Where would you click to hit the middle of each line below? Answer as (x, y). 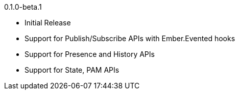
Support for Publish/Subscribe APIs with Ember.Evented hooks (130, 38)
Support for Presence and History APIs (90, 54)
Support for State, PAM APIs (72, 70)
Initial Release (48, 23)
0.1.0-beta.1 (23, 7)
